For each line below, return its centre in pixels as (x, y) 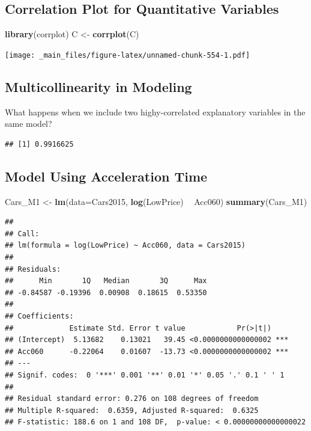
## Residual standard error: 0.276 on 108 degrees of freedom (132, 399)
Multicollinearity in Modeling (98, 86)
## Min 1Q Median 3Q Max (106, 281)
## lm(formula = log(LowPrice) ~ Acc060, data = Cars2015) (125, 246)
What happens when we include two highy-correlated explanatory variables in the (155, 112)
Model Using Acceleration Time (106, 176)
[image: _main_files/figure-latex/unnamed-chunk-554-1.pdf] (128, 55)
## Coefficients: (39, 316)
